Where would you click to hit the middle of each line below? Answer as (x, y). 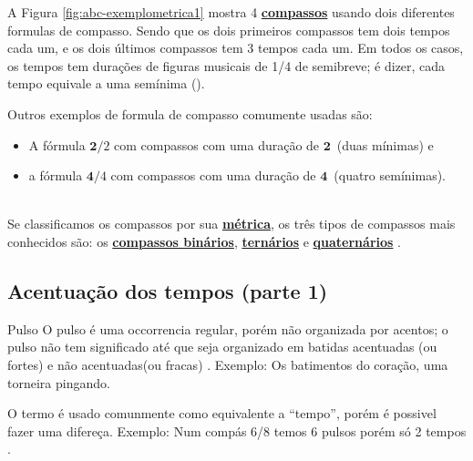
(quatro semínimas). (390, 175)
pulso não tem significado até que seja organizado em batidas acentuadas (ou (222, 347)
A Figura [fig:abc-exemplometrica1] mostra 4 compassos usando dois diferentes (231, 12)
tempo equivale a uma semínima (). (106, 83)
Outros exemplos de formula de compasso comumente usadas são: (190, 113)
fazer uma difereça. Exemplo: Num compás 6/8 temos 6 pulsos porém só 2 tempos (237, 430)
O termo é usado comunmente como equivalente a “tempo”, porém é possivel (222, 413)
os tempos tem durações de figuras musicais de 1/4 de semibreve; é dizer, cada (226, 65)
